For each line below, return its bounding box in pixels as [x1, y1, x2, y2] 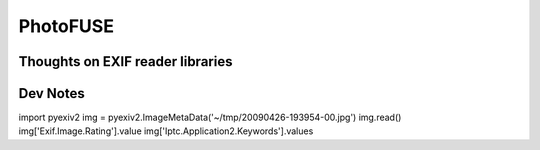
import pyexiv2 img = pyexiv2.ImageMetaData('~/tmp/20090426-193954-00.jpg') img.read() [18, 111, 402, 124]
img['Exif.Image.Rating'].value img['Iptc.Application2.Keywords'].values [18, 125, 314, 137]
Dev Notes [18, 85, 85, 102]
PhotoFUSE [18, 15, 115, 37]
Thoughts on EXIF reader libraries [18, 53, 233, 70]
